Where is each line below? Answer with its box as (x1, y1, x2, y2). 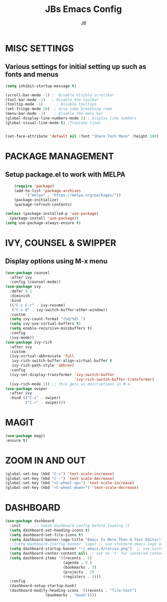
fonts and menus (5, 70, 59, 79)
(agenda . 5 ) (63, 560, 92, 565)
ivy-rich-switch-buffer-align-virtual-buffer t (11, 358, 112, 364)
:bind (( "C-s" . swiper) (9, 396, 61, 401)
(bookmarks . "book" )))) (45, 593, 97, 598)
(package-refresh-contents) (14, 202, 72, 207)
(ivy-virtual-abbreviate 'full (9, 354, 75, 359)
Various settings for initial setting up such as (5, 62, 147, 71)
